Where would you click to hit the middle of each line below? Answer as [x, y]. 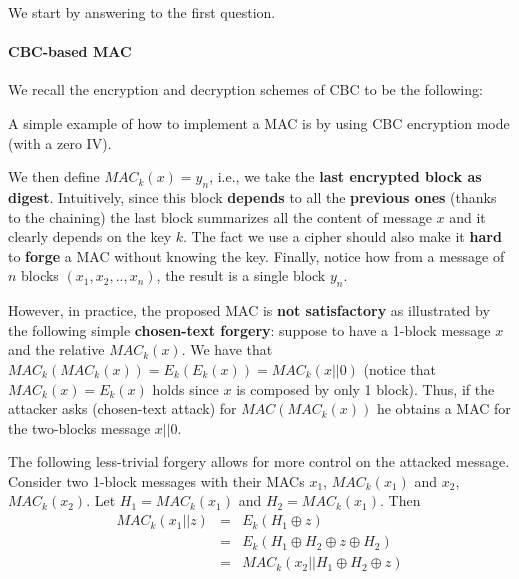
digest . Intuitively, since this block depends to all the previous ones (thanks [252, 196]
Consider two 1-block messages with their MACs [156, 480]
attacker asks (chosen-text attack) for [122, 408]
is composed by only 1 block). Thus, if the [365, 388]
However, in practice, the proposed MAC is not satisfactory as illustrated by [249, 310]
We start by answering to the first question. [142, 12]
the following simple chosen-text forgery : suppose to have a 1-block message [249, 329]
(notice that [399, 368]
